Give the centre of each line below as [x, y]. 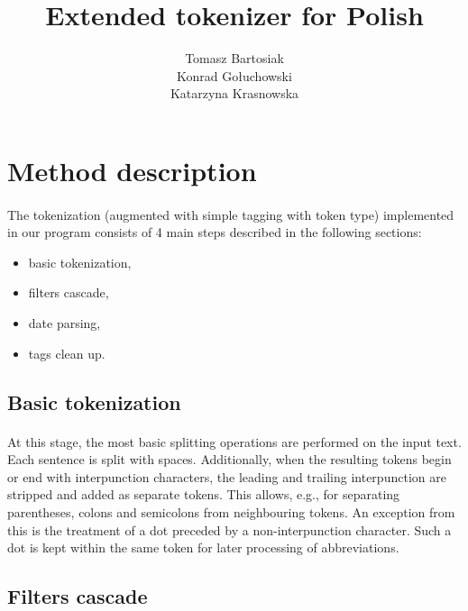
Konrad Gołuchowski [234, 75]
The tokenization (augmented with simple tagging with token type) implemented [231, 214]
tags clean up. [67, 353]
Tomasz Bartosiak [234, 58]
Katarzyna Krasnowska [234, 93]
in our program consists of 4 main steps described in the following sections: [215, 232]
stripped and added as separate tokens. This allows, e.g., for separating [204, 494]
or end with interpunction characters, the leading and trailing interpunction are [227, 476]
